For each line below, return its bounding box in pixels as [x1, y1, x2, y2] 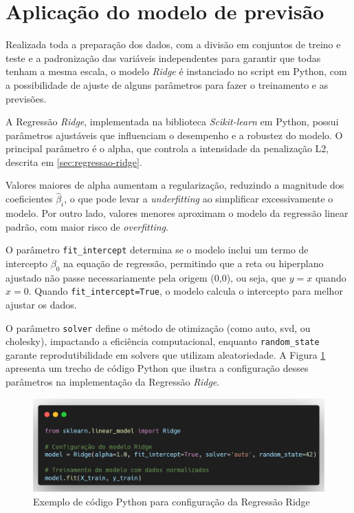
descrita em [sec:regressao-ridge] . [5, 154, 142, 169]
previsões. [5, 91, 47, 105]
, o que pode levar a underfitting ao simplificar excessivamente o [64, 191, 333, 206]
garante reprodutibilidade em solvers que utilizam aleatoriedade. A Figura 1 [5, 347, 326, 362]
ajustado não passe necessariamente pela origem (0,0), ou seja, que [5, 270, 287, 284]
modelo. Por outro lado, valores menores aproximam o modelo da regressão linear [5, 206, 349, 220]
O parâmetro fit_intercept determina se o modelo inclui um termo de [5, 242, 309, 257]
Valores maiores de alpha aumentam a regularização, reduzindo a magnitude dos [5, 178, 344, 192]
